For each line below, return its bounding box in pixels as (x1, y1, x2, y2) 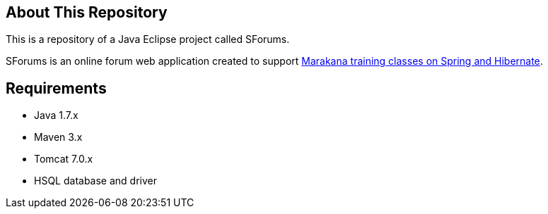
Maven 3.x (34, 131, 83, 144)
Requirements (6, 79, 107, 97)
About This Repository (6, 4, 168, 21)
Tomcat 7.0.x (34, 153, 93, 165)
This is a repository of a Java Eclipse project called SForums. (6, 33, 290, 46)
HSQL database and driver (34, 175, 157, 187)
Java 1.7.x (34, 109, 78, 122)
